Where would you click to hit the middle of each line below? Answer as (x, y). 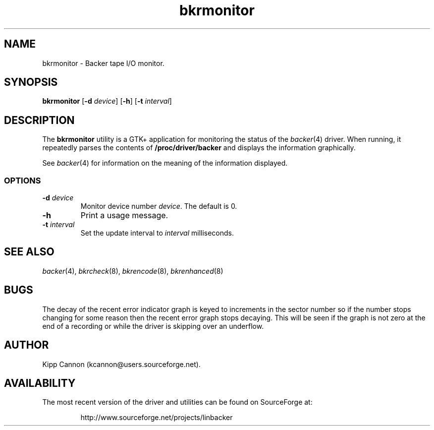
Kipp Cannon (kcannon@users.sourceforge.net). (121, 364)
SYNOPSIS (31, 82)
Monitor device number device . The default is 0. (159, 206)
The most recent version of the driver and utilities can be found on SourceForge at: (177, 402)
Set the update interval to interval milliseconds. (157, 233)
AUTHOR (27, 345)
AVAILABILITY (40, 383)
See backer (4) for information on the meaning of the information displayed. (165, 163)
